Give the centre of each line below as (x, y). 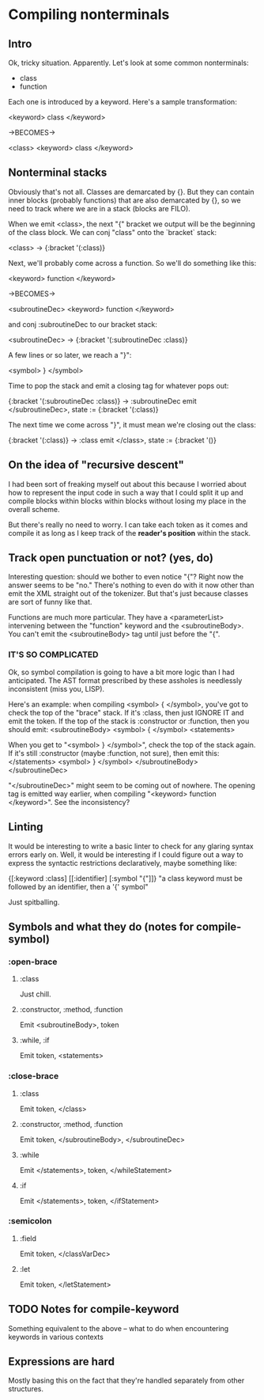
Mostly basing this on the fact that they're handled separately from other (126, 1381)
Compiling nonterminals (89, 15)
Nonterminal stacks (58, 173)
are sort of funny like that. (50, 602)
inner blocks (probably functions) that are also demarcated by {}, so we (124, 200)
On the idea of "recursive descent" (96, 465)
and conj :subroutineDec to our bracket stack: (83, 324)
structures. (26, 1389)
